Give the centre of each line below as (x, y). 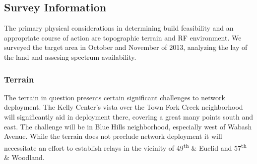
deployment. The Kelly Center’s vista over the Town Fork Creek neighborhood (124, 107)
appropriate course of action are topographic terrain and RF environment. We (123, 37)
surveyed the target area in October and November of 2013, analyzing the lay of (126, 47)
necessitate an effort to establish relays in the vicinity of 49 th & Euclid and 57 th (125, 147)
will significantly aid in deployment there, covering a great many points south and (129, 116)
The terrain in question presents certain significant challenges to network (115, 97)
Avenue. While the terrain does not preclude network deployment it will (113, 136)
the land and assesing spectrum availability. (70, 57)
